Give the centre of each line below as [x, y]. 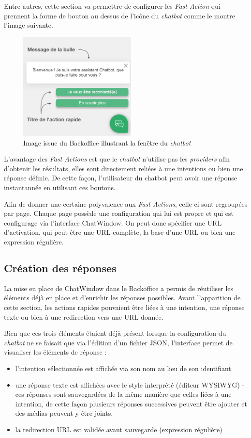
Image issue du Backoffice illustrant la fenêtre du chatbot [107, 142]
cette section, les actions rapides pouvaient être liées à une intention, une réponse [124, 307]
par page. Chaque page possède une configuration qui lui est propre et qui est [119, 213]
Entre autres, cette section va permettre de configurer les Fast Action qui [112, 6]
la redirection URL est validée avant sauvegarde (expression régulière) [119, 429]
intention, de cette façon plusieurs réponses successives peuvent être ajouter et [131, 403]
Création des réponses [60, 268]
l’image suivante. [29, 25]
